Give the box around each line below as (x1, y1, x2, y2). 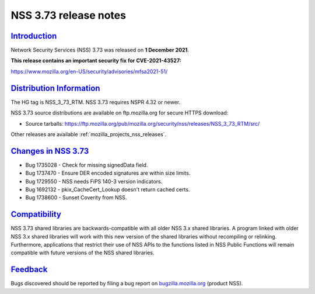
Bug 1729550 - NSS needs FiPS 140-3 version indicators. (25, 178, 163, 185)
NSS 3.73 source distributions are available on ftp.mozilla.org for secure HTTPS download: (10, 109, 229, 116)
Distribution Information (10, 83, 100, 93)
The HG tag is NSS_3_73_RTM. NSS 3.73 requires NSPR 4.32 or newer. (10, 98, 181, 105)
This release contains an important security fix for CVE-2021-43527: (10, 57, 181, 64)
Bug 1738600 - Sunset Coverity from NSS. (25, 194, 127, 201)
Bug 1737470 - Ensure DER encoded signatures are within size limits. (25, 170, 191, 177)
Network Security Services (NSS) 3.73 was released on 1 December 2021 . (10, 47, 190, 54)
